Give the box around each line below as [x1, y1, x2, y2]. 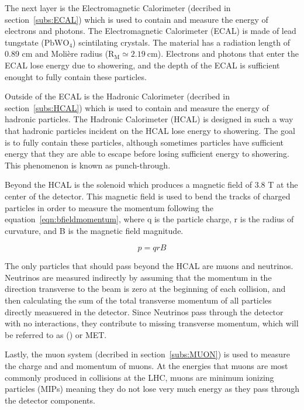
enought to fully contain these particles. [5, 70, 147, 82]
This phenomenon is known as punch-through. [5, 159, 171, 171]
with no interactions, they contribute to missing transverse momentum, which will [5, 317, 299, 329]
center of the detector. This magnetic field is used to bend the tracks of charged [5, 190, 291, 202]
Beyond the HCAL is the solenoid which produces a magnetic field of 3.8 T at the [5, 178, 298, 191]
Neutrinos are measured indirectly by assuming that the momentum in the [5, 271, 272, 283]
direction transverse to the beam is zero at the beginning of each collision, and [5, 282, 286, 295]
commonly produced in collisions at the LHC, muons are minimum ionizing [5, 371, 274, 383]
